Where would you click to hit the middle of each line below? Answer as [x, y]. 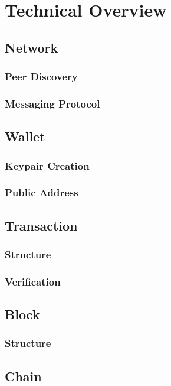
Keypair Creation [47, 165]
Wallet [25, 136]
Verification [33, 281]
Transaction [41, 225]
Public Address [42, 192]
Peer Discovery [41, 77]
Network [32, 47]
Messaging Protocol [52, 103]
